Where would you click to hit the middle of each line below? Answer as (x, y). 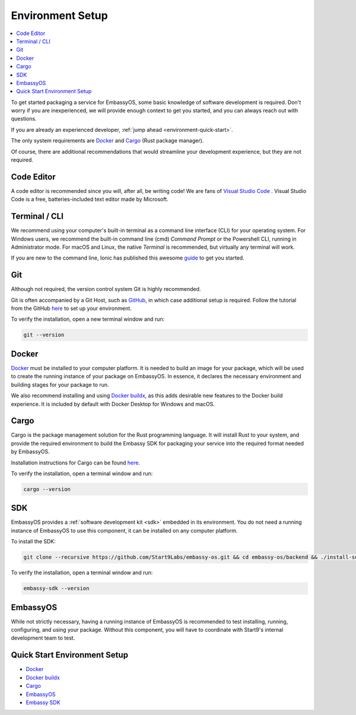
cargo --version (47, 489)
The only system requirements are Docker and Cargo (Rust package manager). (107, 141)
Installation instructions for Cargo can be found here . (76, 463)
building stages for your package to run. (60, 385)
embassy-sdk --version (56, 589)
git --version (44, 335)
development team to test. (43, 638)
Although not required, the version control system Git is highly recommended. (106, 289)
